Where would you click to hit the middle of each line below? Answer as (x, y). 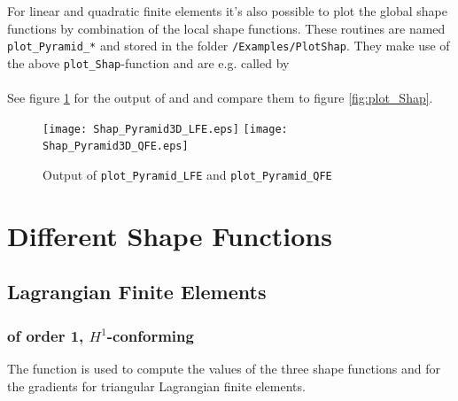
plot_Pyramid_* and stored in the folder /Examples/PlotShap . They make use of (229, 46)
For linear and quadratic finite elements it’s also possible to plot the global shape (228, 11)
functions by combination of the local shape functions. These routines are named (226, 28)
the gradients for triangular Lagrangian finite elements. (156, 386)
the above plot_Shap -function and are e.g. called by (148, 62)
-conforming (150, 335)
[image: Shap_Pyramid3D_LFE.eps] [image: (165, 129)
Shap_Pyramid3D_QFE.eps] (116, 147)
